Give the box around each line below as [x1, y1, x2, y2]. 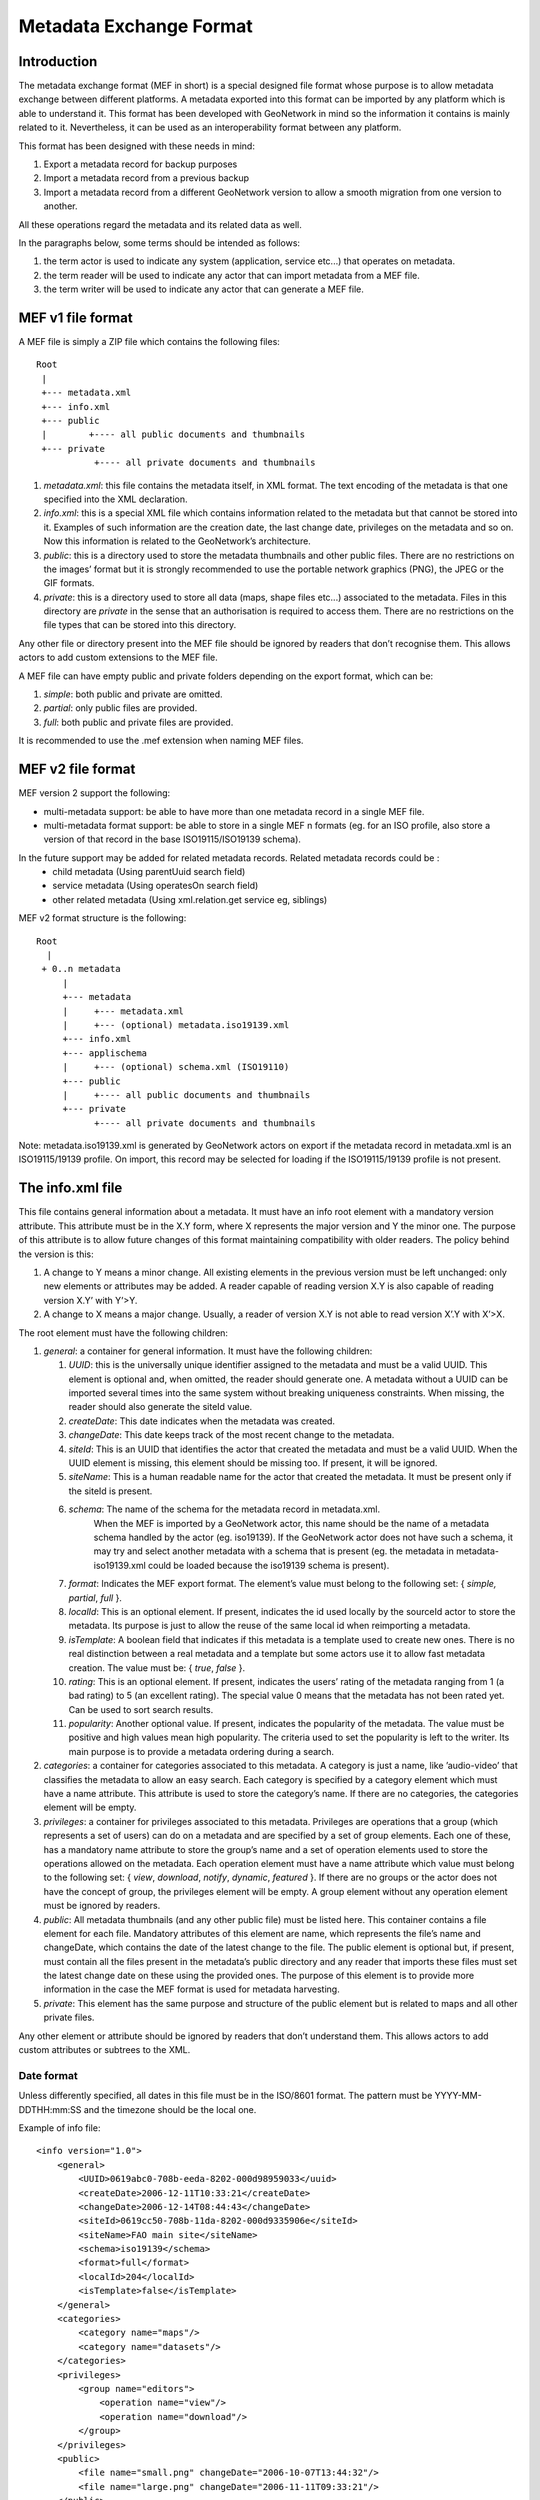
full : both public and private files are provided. [43, 716, 234, 728]
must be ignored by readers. [43, 1900, 161, 1912]
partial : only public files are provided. [43, 702, 198, 714]
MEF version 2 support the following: [18, 787, 171, 799]
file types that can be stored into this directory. [43, 619, 237, 631]
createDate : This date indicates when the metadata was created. [68, 1415, 335, 1427]
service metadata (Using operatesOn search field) [52, 880, 259, 892]
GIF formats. [43, 577, 95, 589]
